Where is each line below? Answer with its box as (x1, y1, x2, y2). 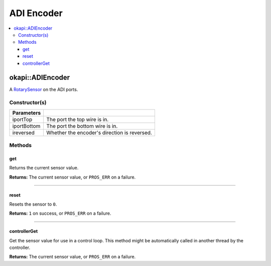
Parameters (12, 109, 41, 116)
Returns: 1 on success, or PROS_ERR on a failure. (9, 210, 111, 216)
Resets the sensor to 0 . (9, 201, 57, 207)
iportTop (12, 116, 33, 123)
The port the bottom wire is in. (46, 122, 118, 129)
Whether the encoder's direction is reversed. (46, 129, 153, 136)
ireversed (12, 129, 35, 136)
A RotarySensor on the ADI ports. (9, 86, 78, 93)
